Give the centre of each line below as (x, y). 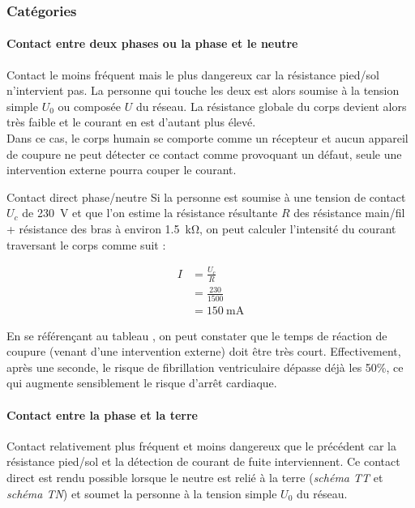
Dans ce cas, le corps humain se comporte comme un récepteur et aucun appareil (207, 138)
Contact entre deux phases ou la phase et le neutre (152, 43)
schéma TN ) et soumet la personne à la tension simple (142, 493)
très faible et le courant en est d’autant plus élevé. (131, 122)
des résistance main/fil (349, 213)
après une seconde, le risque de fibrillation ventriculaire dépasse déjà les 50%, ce (205, 367)
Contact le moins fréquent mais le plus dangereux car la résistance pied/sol (193, 74)
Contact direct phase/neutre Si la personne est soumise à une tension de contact (206, 196)
